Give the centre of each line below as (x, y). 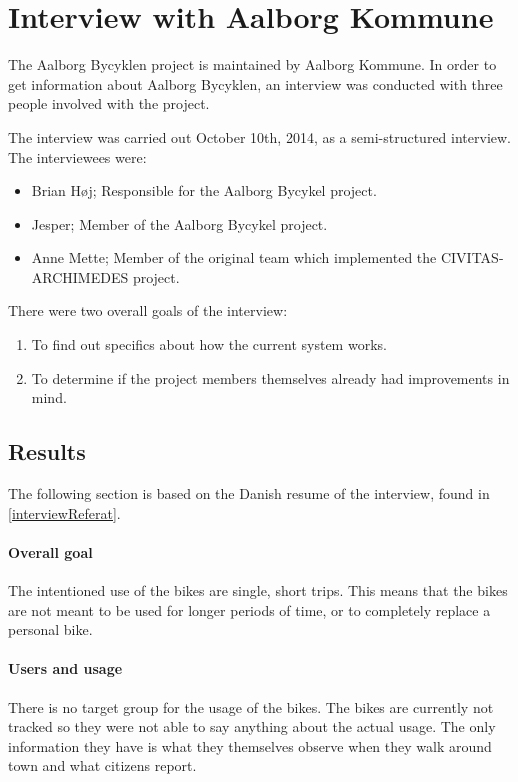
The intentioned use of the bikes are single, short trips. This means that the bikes (258, 590)
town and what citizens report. (102, 765)
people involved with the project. (109, 103)
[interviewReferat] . (64, 512)
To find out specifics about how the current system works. (209, 344)
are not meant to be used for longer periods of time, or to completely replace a (249, 609)
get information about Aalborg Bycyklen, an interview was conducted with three (255, 83)
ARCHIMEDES (80, 276)
